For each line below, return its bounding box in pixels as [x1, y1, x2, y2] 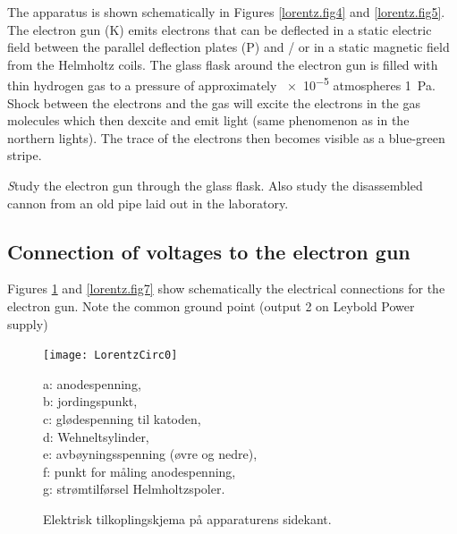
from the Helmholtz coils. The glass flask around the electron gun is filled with [7, 55, 438, 73]
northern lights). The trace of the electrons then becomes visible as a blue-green [7, 128, 445, 147]
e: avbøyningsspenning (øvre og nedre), [43, 445, 258, 463]
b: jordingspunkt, [43, 392, 138, 411]
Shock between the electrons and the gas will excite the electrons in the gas [7, 93, 420, 112]
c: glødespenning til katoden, [43, 410, 201, 428]
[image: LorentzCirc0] [43, 349, 178, 362]
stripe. [7, 146, 42, 165]
